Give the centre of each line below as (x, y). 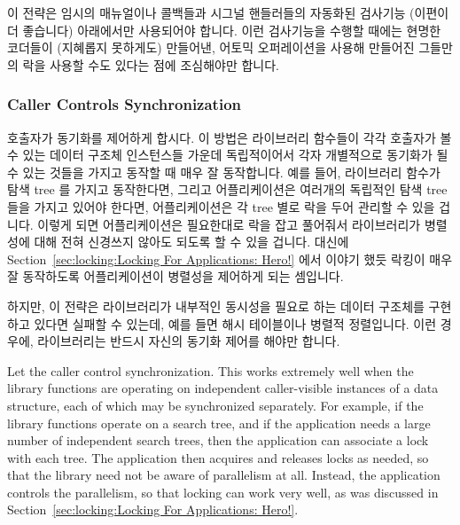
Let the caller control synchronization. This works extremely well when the (211, 370)
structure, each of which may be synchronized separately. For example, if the (215, 405)
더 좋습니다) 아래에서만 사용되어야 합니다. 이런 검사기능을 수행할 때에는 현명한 (224, 30)
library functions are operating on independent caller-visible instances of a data (223, 388)
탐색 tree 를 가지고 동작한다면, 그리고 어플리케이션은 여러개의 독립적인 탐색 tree (227, 189)
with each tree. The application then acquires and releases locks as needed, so (218, 457)
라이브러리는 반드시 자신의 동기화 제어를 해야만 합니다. (189, 341)
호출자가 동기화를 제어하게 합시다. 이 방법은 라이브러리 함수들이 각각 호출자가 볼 (230, 137)
